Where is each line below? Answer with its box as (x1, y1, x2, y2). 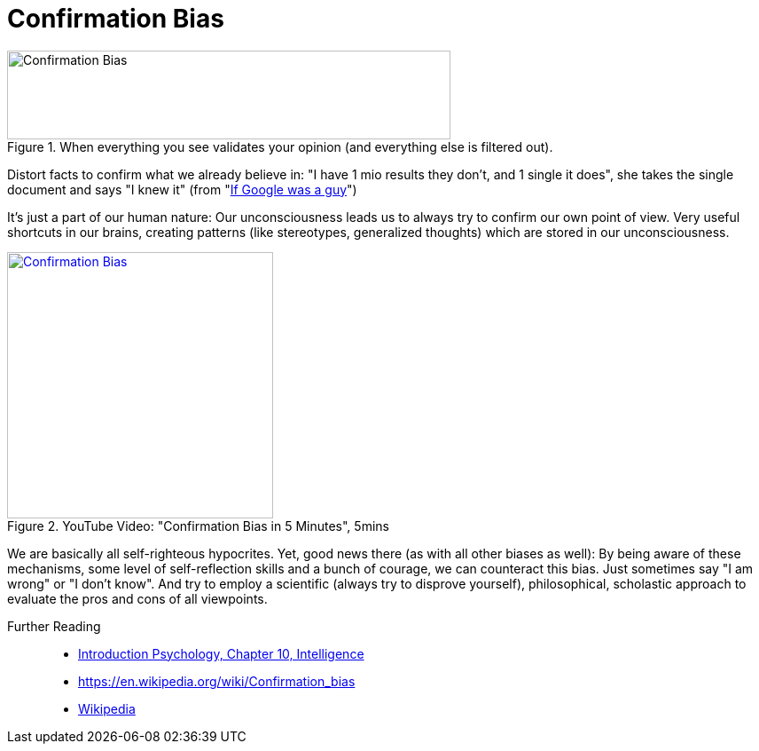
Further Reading (7, 618, 101, 634)
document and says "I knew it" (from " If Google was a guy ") (7, 181, 357, 197)
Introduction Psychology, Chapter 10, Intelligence (78, 645, 364, 661)
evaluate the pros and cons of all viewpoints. (7, 590, 268, 606)
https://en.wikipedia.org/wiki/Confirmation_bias (78, 673, 356, 689)
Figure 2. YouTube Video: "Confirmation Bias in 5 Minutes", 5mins (7, 518, 389, 534)
